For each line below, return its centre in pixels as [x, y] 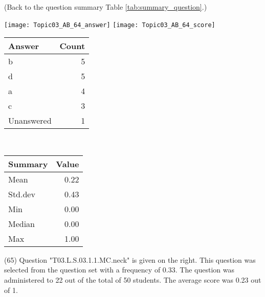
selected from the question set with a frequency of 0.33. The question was [119, 270]
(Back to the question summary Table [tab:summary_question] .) [106, 7]
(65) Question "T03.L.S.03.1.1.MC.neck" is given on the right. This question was [130, 259]
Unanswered [30, 121]
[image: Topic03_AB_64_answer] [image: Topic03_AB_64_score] [110, 25]
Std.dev [22, 194]
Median [22, 223]
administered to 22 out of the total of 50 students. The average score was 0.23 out [133, 280]
